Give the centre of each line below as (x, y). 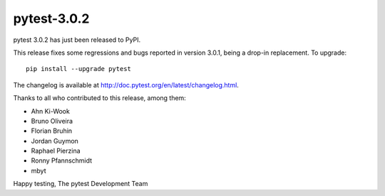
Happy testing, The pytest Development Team (81, 184)
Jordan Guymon (55, 141)
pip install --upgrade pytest (79, 69)
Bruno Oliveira (52, 121)
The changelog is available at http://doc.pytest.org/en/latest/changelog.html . (126, 85)
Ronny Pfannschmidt (62, 160)
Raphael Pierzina (56, 151)
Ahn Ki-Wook (51, 111)
